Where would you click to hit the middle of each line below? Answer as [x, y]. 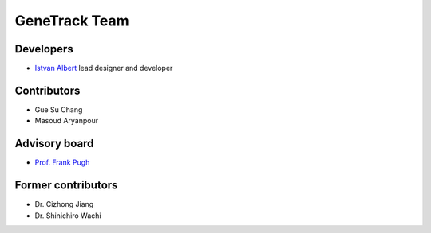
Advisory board [54, 144]
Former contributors [66, 186]
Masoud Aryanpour [67, 121]
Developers [44, 49]
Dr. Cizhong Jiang [64, 204]
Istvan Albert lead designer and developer [104, 68]
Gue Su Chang [59, 109]
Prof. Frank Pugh [62, 162]
